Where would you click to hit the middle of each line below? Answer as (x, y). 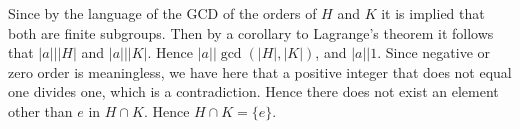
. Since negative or (434, 52)
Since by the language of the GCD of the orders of (162, 13)
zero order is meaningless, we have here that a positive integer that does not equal (260, 71)
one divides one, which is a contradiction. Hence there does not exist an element (253, 91)
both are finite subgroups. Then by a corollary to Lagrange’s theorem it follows (251, 32)
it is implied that (433, 13)
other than (40, 110)
